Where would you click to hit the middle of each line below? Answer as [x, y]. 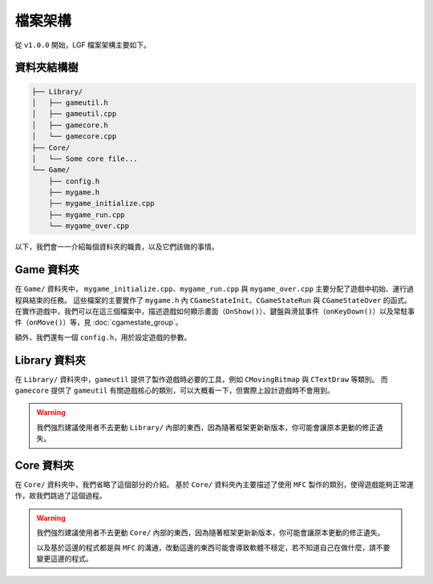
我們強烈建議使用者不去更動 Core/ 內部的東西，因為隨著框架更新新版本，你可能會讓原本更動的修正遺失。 [210, 533]
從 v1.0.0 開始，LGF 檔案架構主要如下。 [83, 45]
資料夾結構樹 [47, 68]
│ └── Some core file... [85, 159]
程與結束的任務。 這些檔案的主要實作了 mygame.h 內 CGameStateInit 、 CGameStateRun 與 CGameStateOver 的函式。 [213, 300]
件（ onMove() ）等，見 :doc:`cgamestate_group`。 [99, 322]
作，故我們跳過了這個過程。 [61, 496]
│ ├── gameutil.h [70, 103]
